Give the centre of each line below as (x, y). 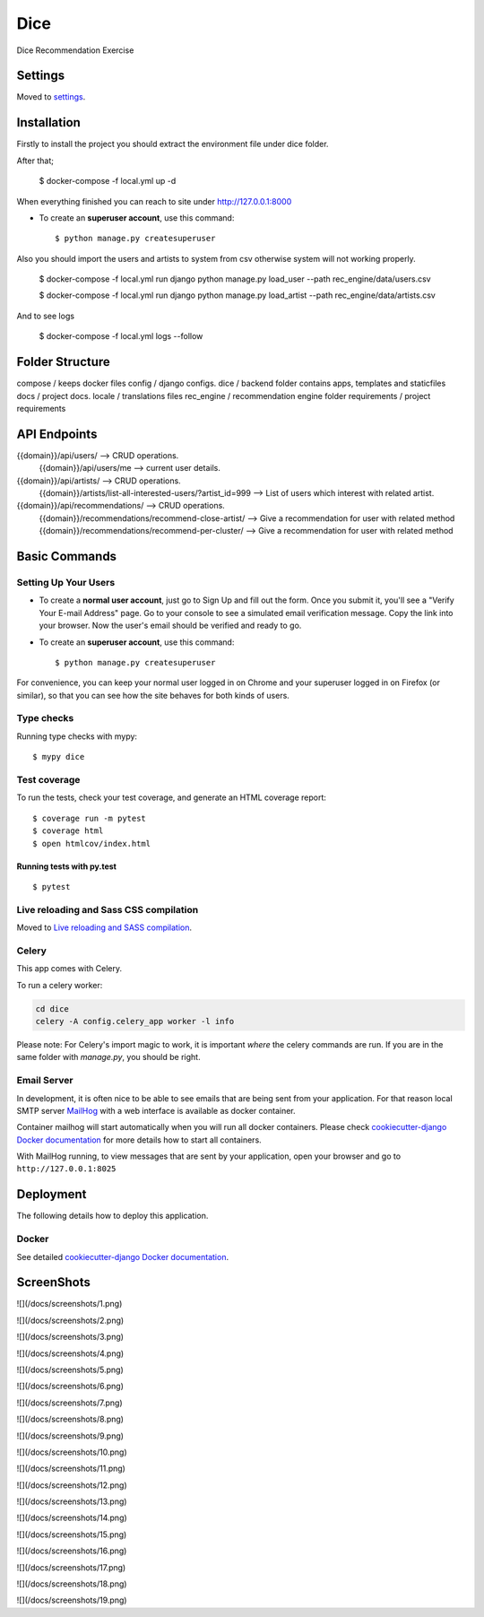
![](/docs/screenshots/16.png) (72, 1551)
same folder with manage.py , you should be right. (108, 1057)
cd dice (52, 1008)
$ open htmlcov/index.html (92, 843)
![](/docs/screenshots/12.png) (72, 1485)
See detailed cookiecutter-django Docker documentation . (122, 1256)
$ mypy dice (59, 757)
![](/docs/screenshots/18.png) (72, 1584)
